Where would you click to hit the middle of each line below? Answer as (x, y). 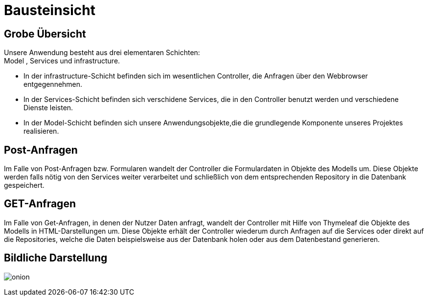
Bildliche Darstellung (56, 258)
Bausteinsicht (50, 10)
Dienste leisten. (48, 108)
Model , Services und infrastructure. (62, 61)
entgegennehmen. (53, 84)
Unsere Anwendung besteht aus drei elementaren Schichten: (102, 53)
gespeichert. (24, 185)
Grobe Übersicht (45, 34)
